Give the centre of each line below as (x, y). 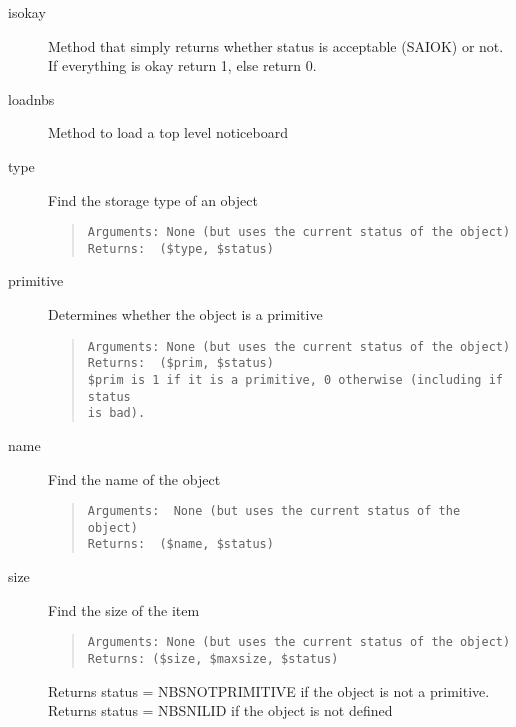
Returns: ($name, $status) (180, 544)
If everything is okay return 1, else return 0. (182, 65)
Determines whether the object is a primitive (185, 314)
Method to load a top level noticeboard (168, 132)
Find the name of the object (134, 478)
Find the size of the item (124, 609)
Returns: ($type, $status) (180, 248)
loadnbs (31, 98)
